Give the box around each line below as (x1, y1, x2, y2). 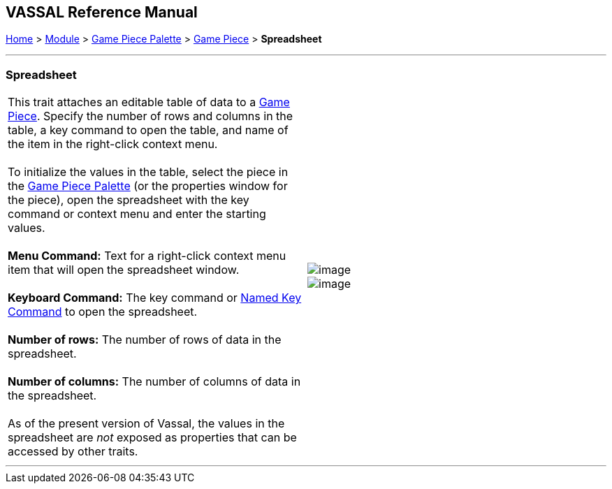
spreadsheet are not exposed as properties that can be (8, 430, 297, 445)
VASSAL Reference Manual (6, 3, 198, 21)
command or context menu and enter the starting (8, 207, 266, 221)
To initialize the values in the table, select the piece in (8, 165, 289, 180)
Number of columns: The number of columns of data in (8, 374, 301, 389)
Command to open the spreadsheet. (8, 305, 198, 319)
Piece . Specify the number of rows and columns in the (8, 109, 293, 124)
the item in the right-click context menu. (8, 137, 218, 152)
